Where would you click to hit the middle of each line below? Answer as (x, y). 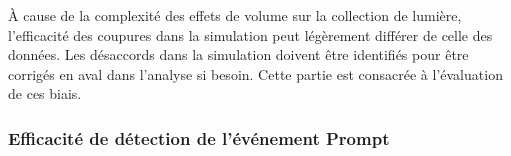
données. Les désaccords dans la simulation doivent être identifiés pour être (238, 54)
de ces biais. (45, 93)
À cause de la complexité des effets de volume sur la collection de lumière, (235, 15)
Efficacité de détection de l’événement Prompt (199, 137)
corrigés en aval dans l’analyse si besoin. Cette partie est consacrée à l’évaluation (255, 73)
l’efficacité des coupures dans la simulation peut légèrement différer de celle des (250, 34)
